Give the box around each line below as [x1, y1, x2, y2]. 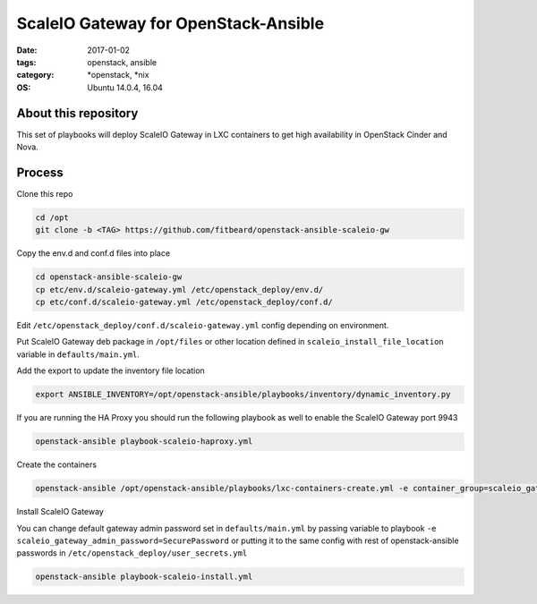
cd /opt [35, 212, 69, 223]
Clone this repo [16, 188, 73, 199]
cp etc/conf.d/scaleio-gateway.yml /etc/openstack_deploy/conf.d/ [35, 297, 333, 308]
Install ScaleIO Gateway [16, 506, 105, 517]
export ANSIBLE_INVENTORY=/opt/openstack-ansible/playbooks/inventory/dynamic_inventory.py [35, 389, 451, 400]
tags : [16, 56, 37, 67]
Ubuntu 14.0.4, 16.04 [87, 81, 163, 93]
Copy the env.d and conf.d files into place [16, 248, 170, 259]
